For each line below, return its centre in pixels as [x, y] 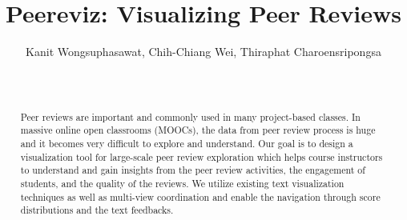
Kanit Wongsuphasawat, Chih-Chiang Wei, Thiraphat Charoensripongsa [203, 52]
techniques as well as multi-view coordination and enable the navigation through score [200, 196]
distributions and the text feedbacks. [97, 210]
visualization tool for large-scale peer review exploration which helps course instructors [201, 156]
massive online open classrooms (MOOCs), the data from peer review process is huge [198, 130]
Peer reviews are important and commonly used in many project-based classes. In [190, 116]
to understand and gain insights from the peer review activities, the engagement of [193, 170]
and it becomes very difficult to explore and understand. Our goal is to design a [187, 144]
